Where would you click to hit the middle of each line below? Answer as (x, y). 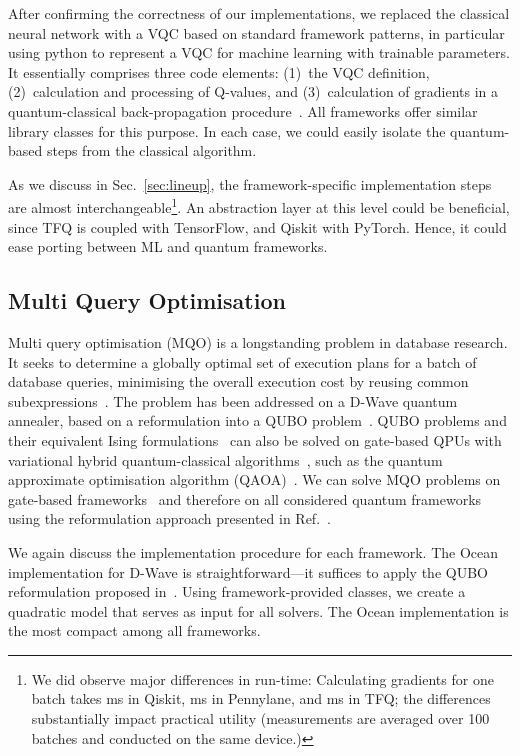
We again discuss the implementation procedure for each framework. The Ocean (253, 551)
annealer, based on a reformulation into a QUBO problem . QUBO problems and (257, 420)
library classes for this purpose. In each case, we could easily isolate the (227, 130)
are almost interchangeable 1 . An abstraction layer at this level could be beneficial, (259, 205)
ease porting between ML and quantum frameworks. (168, 246)
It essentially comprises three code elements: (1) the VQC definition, (219, 71)
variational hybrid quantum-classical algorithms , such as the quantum (225, 459)
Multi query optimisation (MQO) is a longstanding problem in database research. (258, 341)
